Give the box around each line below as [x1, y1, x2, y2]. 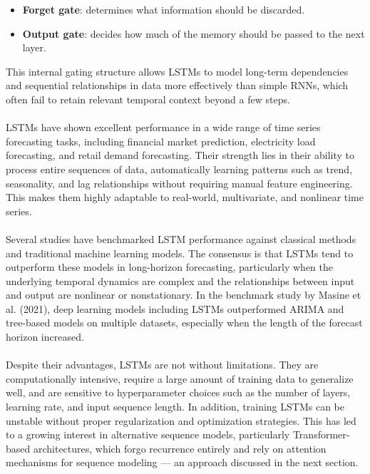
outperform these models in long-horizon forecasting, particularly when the [6, 259, 334, 274]
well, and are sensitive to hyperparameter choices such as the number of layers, [6, 385, 351, 400]
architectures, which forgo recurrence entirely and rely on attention [33, 440, 327, 455]
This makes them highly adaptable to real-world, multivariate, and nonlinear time [6, 190, 364, 205]
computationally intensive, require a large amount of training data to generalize [6, 371, 354, 386]
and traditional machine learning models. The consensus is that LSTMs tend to [6, 245, 354, 260]
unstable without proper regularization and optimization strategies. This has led [6, 413, 356, 428]
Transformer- [292, 427, 350, 442]
